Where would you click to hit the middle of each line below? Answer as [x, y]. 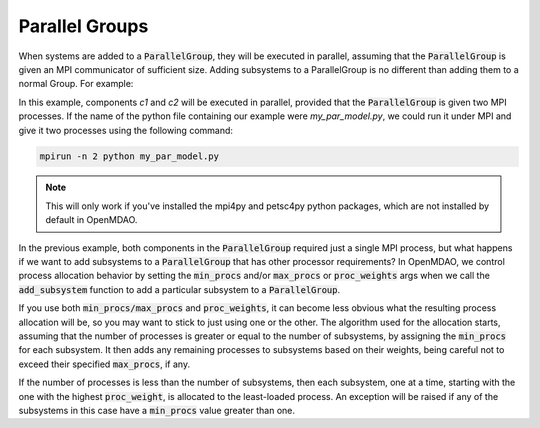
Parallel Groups [83, 26]
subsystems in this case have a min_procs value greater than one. [156, 410]
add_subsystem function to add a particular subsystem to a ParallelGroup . [179, 289]
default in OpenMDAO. [91, 220]
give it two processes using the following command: [126, 130]
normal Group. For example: [76, 84]
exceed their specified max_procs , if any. [104, 364]
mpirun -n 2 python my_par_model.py [129, 156]
